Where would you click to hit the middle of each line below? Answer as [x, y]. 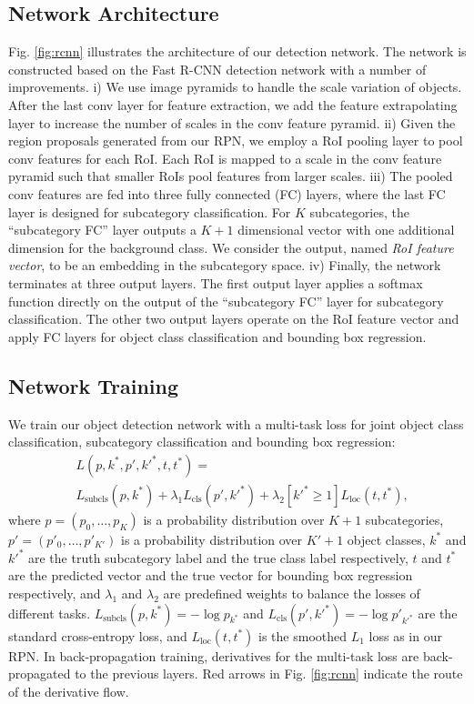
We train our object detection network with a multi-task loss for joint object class [236, 423]
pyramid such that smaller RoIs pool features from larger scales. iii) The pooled [231, 176]
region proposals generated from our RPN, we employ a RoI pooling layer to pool [236, 141]
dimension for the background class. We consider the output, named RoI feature [231, 247]
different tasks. [50, 613]
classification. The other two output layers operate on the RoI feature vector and [234, 319]
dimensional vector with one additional [346, 230]
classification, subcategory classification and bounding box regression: [202, 442]
